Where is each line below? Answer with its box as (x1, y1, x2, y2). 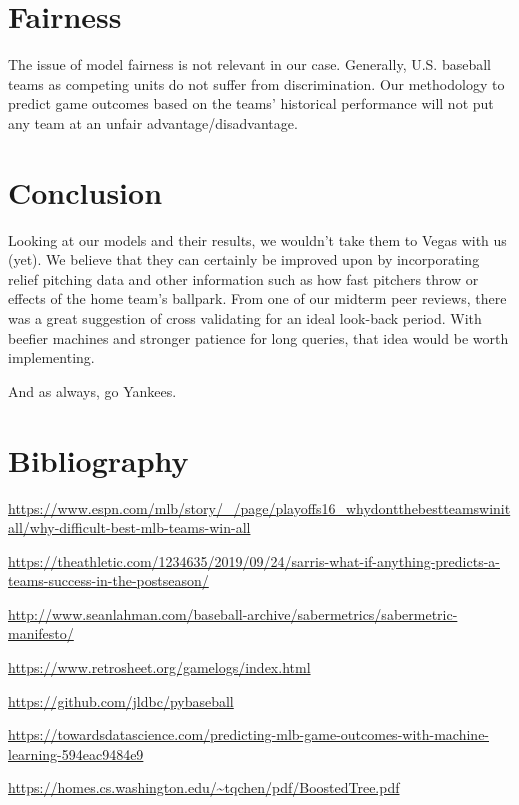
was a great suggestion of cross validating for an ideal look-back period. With (8, 308, 482, 328)
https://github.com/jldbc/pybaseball (8, 690, 234, 711)
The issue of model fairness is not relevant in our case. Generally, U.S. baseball (8, 54, 491, 75)
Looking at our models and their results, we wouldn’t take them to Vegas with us (8, 229, 507, 250)
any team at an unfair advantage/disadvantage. (8, 112, 298, 133)
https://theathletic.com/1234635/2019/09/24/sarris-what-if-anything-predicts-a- (8, 550, 500, 571)
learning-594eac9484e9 (8, 743, 144, 764)
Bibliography (8, 439, 189, 480)
